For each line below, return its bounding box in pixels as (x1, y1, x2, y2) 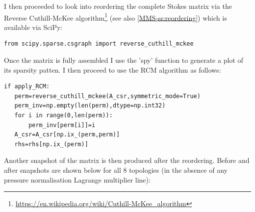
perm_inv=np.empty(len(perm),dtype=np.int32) (14, 102, 166, 109)
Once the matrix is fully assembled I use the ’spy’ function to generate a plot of (4, 55, 243, 65)
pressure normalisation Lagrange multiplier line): (4, 174, 151, 185)
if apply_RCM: (4, 83, 50, 90)
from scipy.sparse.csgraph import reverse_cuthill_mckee (4, 40, 194, 48)
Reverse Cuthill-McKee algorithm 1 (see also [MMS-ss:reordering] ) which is (4, 11, 227, 23)
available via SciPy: (4, 22, 63, 32)
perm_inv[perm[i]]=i (28, 121, 96, 129)
